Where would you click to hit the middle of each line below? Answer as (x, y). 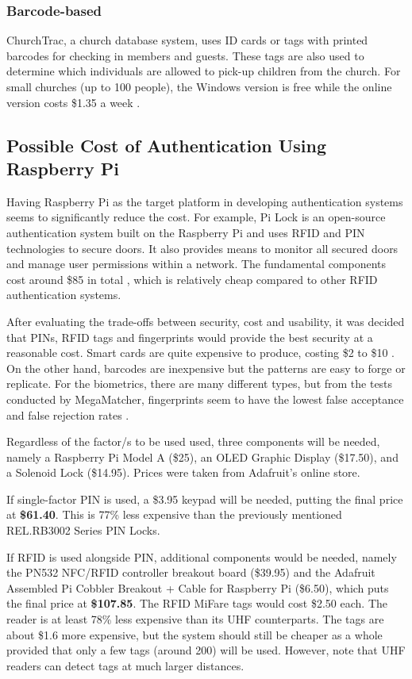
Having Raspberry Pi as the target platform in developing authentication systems (205, 201)
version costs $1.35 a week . (73, 102)
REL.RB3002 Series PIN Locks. (83, 530)
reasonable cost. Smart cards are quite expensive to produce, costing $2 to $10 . (201, 353)
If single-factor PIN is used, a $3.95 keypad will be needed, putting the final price (205, 499)
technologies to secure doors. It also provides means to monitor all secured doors (202, 248)
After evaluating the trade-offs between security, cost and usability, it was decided (206, 321)
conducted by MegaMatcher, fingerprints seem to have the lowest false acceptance (205, 399)
